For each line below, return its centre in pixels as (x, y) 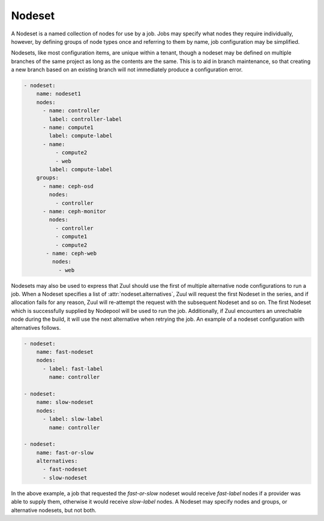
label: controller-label (85, 119)
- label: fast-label (73, 368)
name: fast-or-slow (65, 452)
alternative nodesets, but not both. (54, 510)
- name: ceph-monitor (74, 211)
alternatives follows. (36, 327)
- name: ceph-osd (68, 186)
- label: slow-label (73, 419)
